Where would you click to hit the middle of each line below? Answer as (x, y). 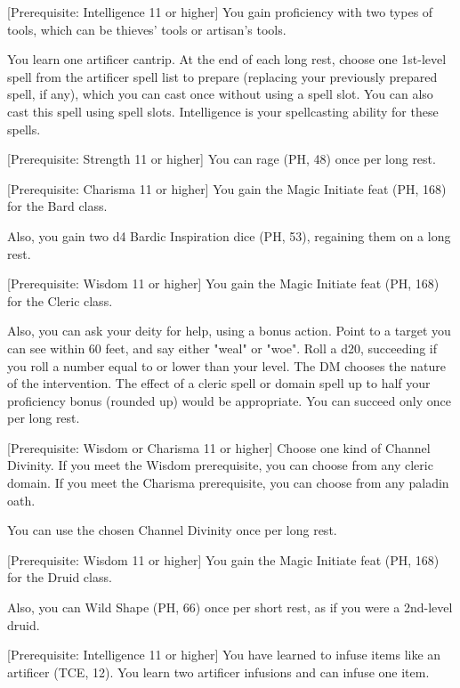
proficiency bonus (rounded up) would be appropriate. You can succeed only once (229, 400)
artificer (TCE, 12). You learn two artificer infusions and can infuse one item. (218, 672)
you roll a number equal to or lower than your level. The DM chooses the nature (226, 365)
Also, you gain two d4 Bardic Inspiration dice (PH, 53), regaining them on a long (229, 235)
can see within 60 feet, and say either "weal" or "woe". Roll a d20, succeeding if (222, 348)
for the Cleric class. (60, 300)
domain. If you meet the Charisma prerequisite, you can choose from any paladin (228, 483)
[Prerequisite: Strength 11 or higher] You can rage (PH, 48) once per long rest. (222, 159)
